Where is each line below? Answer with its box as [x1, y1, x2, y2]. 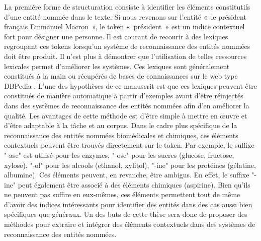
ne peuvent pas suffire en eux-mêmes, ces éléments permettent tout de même [4, 189, 240, 200]
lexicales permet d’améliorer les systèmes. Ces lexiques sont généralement [4, 61, 230, 71]
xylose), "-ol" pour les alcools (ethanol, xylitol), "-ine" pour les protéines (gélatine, [4, 159, 256, 170]
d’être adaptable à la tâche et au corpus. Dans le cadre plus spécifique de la [4, 120, 237, 131]
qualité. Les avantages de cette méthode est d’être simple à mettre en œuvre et [4, 110, 247, 120]
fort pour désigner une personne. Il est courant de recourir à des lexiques [4, 31, 228, 41]
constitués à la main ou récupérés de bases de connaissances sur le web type [4, 71, 238, 81]
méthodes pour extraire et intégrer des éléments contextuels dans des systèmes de [4, 219, 255, 229]
